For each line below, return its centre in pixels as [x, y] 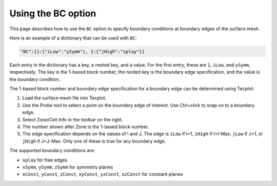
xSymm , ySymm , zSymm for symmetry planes [68, 167]
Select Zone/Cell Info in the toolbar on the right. [73, 119]
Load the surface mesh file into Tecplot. [64, 98]
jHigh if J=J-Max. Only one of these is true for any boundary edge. [94, 141]
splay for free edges [45, 160]
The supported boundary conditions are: [52, 151]
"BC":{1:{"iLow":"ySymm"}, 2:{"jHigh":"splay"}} [83, 51]
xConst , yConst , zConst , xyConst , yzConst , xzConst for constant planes [103, 174]
